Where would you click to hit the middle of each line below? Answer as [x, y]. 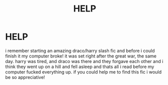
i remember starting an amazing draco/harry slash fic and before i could [80, 50]
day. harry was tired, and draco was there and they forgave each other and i [84, 61]
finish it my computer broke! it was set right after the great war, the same [81, 56]
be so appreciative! [25, 77]
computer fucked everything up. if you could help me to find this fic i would [83, 72]
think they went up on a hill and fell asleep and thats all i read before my [80, 66]
